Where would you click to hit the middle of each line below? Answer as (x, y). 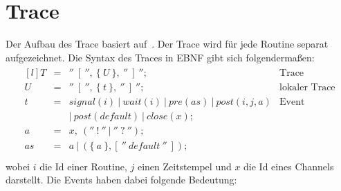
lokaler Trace (307, 88)
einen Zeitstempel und (184, 166)
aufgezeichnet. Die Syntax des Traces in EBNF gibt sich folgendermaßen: (160, 57)
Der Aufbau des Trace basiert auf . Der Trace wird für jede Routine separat (167, 44)
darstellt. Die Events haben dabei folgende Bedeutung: (121, 180)
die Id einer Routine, (83, 166)
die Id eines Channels (289, 166)
